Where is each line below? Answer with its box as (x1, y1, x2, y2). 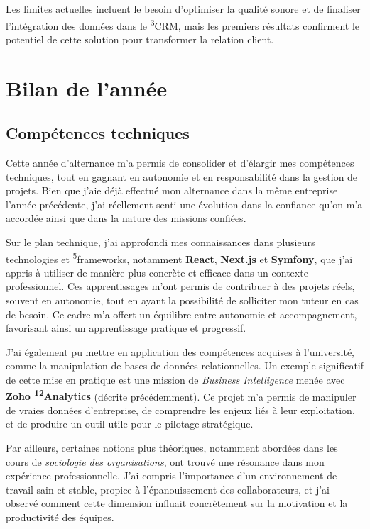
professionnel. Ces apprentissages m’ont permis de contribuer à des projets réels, (6, 279, 355, 294)
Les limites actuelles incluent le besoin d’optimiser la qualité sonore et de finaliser (6, 1, 361, 16)
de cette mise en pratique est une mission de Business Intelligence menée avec (6, 372, 345, 386)
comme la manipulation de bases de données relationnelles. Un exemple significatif (6, 358, 364, 373)
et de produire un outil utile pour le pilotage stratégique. (6, 416, 254, 431)
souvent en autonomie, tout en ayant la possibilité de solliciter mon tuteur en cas (6, 293, 359, 308)
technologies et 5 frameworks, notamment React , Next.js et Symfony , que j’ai (6, 249, 353, 266)
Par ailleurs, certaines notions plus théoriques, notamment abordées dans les (6, 440, 338, 455)
